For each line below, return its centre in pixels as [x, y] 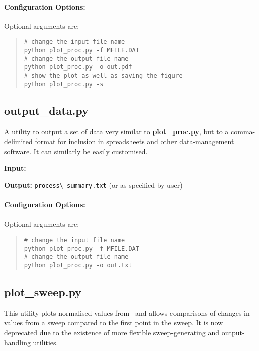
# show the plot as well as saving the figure [103, 76]
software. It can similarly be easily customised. [76, 151]
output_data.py [46, 110]
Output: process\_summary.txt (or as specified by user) [93, 185]
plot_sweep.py [43, 291]
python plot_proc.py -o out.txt [78, 265]
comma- [243, 131]
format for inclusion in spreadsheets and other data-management [135, 141]
